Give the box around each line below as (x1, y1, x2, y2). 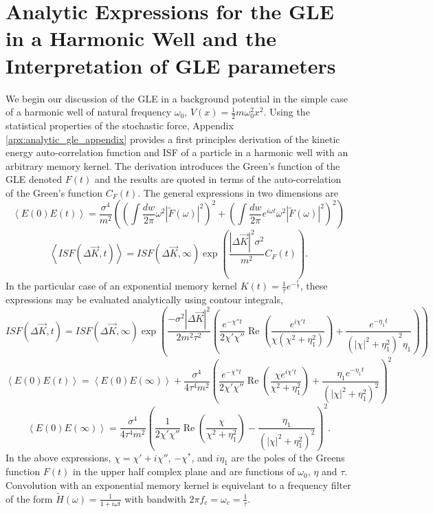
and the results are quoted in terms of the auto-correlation (95, 172, 342, 186)
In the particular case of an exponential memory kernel (5, 279, 238, 293)
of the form (5, 491, 53, 505)
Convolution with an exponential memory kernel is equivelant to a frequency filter (5, 478, 351, 492)
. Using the (263, 105, 310, 119)
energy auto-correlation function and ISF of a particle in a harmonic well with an (5, 145, 348, 160)
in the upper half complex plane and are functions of (73, 464, 295, 479)
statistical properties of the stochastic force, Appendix (5, 118, 234, 132)
